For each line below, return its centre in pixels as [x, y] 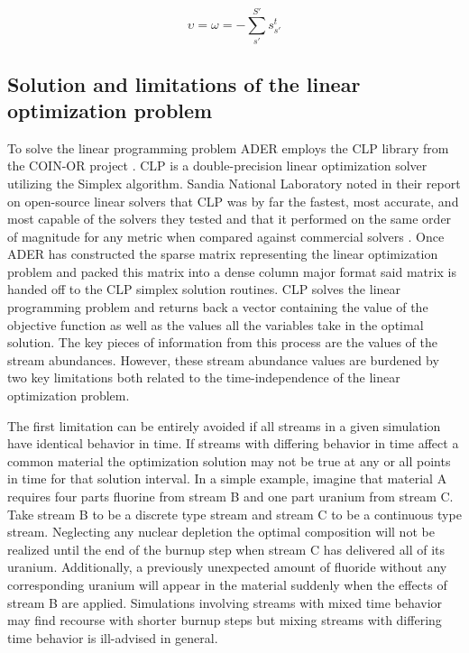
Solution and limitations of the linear [184, 83]
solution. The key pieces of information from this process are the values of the [222, 342]
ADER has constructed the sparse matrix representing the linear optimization [223, 254]
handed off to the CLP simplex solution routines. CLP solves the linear [204, 289]
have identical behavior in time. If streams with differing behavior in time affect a [233, 443]
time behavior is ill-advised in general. [113, 637]
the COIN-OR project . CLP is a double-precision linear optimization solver [217, 166]
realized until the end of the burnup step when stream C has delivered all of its [226, 549]
